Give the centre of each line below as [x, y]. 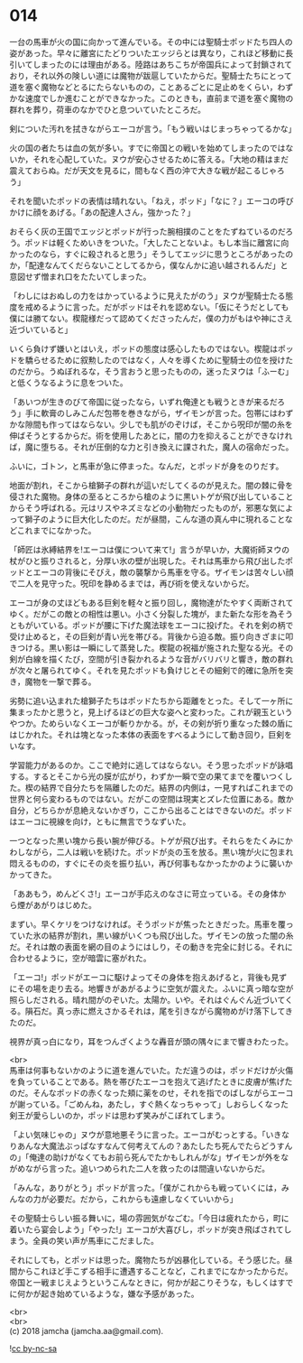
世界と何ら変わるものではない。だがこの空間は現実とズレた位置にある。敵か [151, 799]
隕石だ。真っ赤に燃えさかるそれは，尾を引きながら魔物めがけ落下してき [159, 1011]
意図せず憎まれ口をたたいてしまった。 [80, 276]
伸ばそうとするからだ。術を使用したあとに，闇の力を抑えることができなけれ [151, 435]
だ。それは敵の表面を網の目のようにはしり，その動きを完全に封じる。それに [151, 946]
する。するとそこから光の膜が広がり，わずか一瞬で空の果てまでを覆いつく [147, 776]
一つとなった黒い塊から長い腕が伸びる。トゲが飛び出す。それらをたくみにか [151, 840]
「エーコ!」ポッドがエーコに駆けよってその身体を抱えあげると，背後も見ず [148, 977]
